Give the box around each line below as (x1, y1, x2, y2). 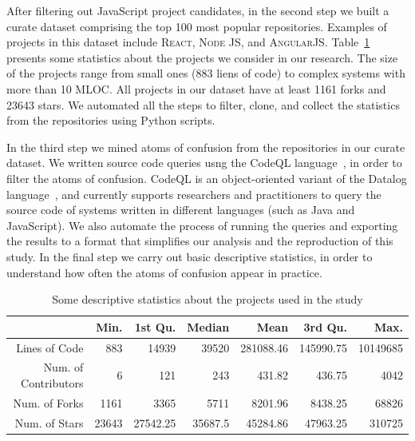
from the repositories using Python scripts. (6, 112, 215, 129)
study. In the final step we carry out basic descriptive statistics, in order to (6, 248, 373, 264)
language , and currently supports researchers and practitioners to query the (6, 185, 381, 202)
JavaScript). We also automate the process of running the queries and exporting (6, 217, 398, 233)
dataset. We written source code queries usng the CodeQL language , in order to (6, 154, 402, 171)
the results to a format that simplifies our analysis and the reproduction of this (6, 232, 393, 249)
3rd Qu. (303, 318, 347, 335)
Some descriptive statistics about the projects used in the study (52, 291, 363, 308)
